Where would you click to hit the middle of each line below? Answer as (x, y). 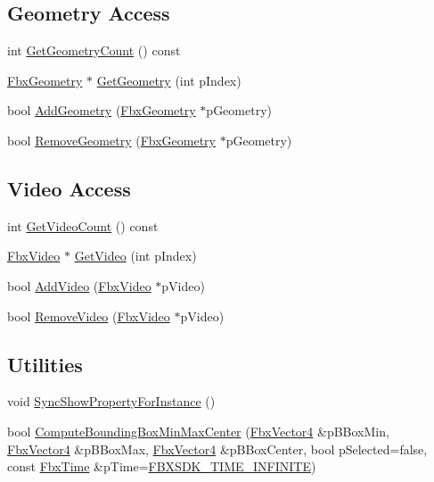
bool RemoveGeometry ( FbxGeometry (111, 140)
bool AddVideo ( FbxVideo (79, 285)
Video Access (69, 188)
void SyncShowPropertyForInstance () (111, 401)
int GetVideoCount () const (83, 225)
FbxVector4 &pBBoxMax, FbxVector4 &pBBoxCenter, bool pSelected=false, (217, 449)
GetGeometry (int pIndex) (169, 80)
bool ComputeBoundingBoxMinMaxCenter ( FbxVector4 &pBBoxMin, (198, 431)
